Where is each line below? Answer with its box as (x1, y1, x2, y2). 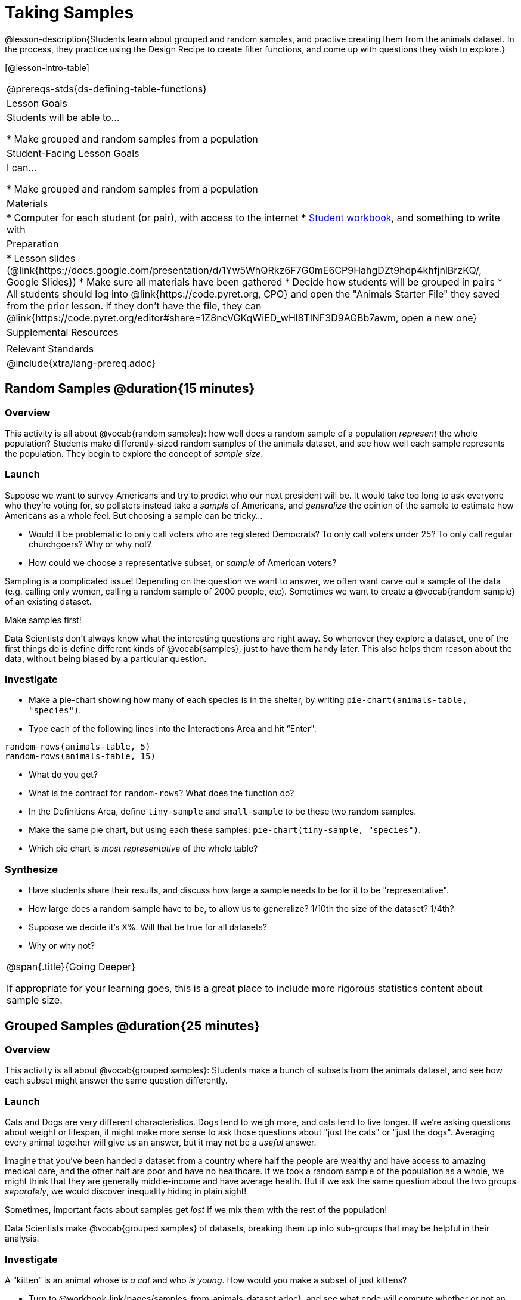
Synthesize (5, 863, 58, 875)
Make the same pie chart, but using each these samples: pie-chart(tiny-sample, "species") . (29, 825, 421, 835)
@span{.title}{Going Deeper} (7, 961, 136, 973)
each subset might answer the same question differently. (5, 1075, 228, 1086)
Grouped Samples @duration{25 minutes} (5, 1018, 260, 1033)
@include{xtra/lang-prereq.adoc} (7, 357, 156, 369)
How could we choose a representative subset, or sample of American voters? (29, 557, 337, 568)
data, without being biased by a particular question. (5, 653, 207, 664)
